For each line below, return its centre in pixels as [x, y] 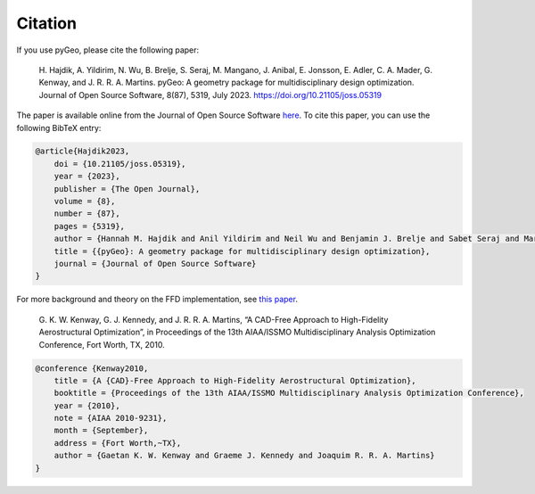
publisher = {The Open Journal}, [127, 189]
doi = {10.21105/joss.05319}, [120, 164]
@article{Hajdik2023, [82, 151]
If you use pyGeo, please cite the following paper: [108, 50]
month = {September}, [101, 431]
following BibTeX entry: [59, 128]
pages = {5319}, [89, 226]
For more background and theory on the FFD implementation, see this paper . [157, 300]
